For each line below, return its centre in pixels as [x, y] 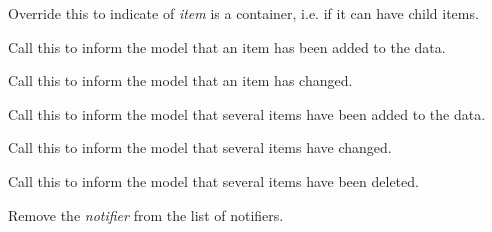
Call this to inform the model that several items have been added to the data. [247, 113]
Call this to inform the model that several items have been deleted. [213, 180]
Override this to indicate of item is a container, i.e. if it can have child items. [243, 13]
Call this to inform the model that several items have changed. [200, 147]
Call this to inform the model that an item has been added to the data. [227, 46]
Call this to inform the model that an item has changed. [180, 80]
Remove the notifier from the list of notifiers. [146, 214]
